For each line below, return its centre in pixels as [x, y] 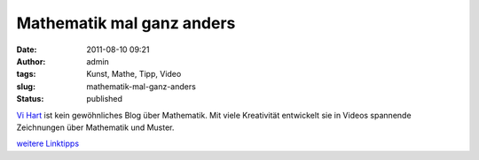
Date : [27, 50]
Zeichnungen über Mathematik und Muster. [95, 127]
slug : [26, 86]
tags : [26, 74]
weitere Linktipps [48, 144]
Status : [30, 99]
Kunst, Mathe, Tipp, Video [134, 74]
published [105, 99]
